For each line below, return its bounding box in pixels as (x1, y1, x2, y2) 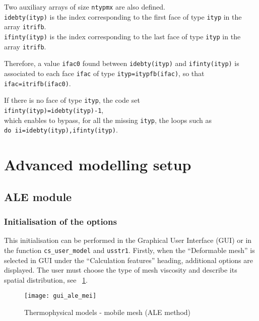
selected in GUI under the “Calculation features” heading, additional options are (4, 254, 253, 265)
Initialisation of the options (4, 215, 117, 227)
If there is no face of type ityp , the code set (4, 95, 140, 105)
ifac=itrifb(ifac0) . (4, 78, 71, 88)
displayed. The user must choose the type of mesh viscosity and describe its (4, 265, 237, 275)
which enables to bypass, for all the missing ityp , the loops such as (4, 114, 212, 125)
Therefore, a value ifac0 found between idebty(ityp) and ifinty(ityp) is (4, 58, 239, 69)
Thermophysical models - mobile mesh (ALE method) (24, 306, 191, 317)
